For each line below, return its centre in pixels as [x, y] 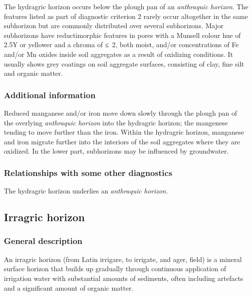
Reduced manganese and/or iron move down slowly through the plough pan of [120, 113]
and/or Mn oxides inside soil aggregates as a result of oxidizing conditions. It [118, 54]
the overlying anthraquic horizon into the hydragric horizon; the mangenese [116, 122]
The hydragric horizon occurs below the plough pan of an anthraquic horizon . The [126, 6]
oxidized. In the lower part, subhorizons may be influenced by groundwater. [116, 151]
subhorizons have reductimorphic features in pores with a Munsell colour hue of [122, 35]
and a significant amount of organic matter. [69, 287]
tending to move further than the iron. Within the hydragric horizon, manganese [124, 132]
